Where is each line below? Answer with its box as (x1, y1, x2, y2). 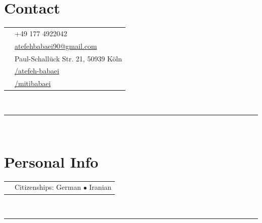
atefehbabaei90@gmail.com (15, 40, 97, 51)
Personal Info (4, 151, 99, 172)
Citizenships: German (15, 182, 81, 192)
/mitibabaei (15, 78, 51, 89)
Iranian (89, 182, 112, 192)
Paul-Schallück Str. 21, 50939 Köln (15, 53, 122, 63)
